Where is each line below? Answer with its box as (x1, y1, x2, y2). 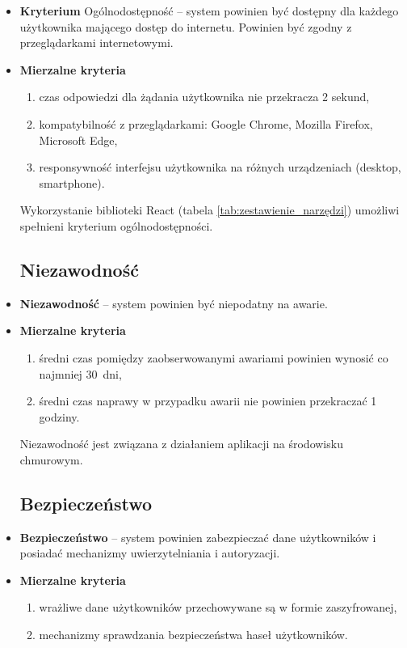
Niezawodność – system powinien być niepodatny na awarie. (19, 294, 328, 311)
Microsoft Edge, (39, 131, 118, 148)
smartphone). (39, 174, 105, 191)
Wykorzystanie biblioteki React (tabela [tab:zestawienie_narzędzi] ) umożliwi (19, 201, 400, 218)
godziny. (39, 408, 80, 425)
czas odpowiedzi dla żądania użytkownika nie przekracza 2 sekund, (39, 88, 370, 105)
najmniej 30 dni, (39, 365, 122, 382)
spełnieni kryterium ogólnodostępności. (19, 217, 213, 234)
